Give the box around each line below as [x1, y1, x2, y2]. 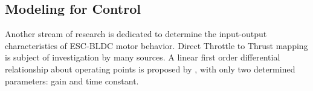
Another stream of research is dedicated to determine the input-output [5, 28, 267, 40]
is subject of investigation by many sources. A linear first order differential [5, 51, 280, 63]
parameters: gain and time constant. [5, 74, 139, 87]
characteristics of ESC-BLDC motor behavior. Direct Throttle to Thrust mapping [5, 39, 308, 51]
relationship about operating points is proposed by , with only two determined [5, 62, 295, 75]
